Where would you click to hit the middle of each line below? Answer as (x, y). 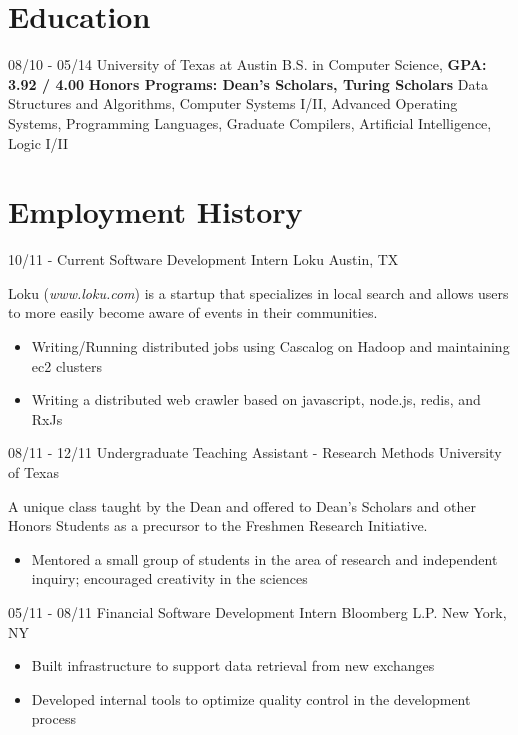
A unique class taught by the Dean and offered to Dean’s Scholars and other (242, 505)
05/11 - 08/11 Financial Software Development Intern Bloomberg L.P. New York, (257, 611)
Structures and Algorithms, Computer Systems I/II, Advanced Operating (233, 103)
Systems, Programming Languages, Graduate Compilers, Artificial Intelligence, (250, 122)
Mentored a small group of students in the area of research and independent (264, 558)
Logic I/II (38, 142)
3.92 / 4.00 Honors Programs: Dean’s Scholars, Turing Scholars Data (248, 83)
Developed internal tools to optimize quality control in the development (251, 698)
